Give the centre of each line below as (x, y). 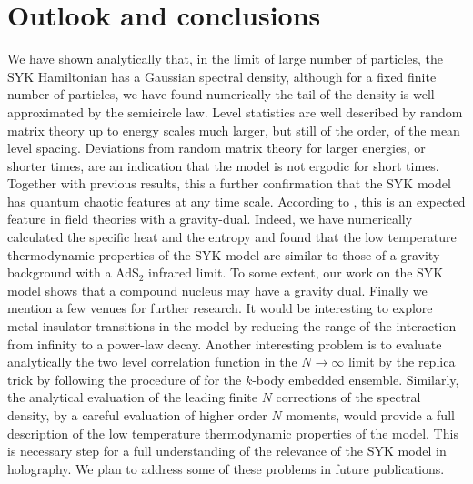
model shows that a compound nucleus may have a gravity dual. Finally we (217, 290)
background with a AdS (73, 272)
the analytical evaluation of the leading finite (132, 397)
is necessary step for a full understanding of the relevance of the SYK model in (227, 451)
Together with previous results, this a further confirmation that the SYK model (229, 183)
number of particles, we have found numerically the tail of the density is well (221, 94)
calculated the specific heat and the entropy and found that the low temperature (232, 237)
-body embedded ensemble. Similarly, (356, 379)
